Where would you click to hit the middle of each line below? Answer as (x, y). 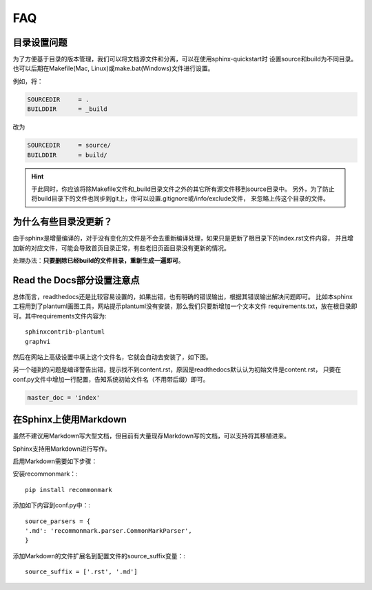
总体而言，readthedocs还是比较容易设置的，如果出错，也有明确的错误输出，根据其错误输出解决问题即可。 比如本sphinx (183, 296)
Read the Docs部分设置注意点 (76, 280)
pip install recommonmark (69, 490)
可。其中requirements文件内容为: (60, 316)
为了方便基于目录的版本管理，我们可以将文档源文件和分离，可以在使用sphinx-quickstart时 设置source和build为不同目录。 (185, 59)
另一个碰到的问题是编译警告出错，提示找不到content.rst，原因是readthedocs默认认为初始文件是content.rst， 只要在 (177, 369)
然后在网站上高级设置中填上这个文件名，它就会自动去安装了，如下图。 (112, 357)
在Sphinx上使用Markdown (70, 419)
